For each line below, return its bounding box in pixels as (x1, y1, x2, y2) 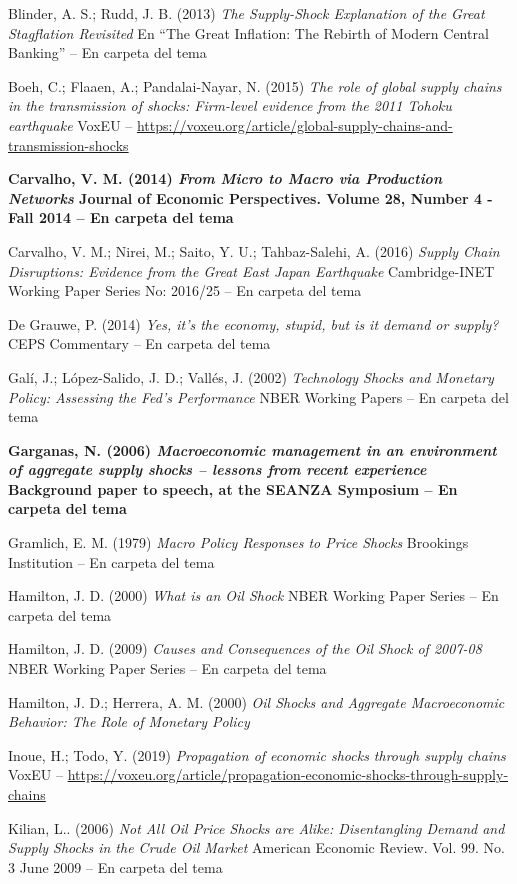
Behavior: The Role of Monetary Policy (8, 711, 250, 732)
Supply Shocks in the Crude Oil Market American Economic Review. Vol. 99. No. (8, 837, 505, 858)
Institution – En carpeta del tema (8, 551, 215, 572)
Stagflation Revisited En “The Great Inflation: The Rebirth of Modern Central (8, 22, 489, 43)
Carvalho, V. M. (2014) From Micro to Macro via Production (8, 168, 442, 189)
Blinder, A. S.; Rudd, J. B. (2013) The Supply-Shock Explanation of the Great (8, 3, 485, 23)
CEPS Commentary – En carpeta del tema (8, 333, 271, 354)
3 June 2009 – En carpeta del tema (8, 856, 223, 877)
